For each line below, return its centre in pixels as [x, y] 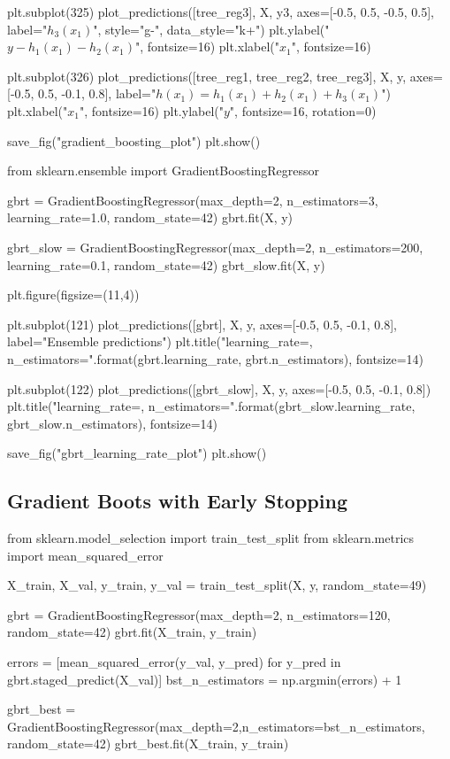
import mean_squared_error [85, 555]
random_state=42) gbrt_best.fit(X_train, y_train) [148, 744]
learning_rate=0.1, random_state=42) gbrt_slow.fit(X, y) [166, 264]
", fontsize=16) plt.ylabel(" [151, 110]
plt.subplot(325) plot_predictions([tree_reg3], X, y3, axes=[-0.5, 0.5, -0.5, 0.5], [221, 12]
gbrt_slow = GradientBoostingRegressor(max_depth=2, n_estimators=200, [215, 247]
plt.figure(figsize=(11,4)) [73, 294]
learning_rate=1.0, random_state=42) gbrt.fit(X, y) [150, 217]
